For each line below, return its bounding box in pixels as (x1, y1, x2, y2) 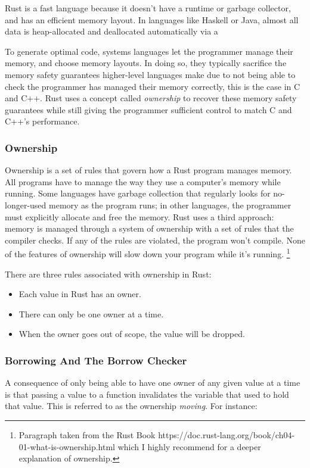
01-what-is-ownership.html (18, 440, 115, 453)
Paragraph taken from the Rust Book (18, 428, 156, 441)
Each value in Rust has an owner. (18, 288, 141, 300)
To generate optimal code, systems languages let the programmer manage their (5, 45, 293, 57)
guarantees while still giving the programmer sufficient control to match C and (5, 103, 292, 116)
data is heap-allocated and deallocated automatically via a (5, 25, 218, 38)
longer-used (5, 198, 46, 211)
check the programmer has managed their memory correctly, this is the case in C (5, 80, 300, 92)
